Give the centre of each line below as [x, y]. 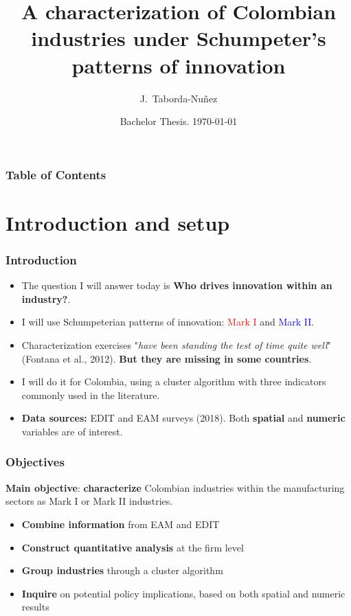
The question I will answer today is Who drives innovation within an [177, 285]
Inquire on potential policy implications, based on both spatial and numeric [183, 593]
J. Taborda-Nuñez [179, 98]
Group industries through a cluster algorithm [122, 570]
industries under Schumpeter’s [179, 38]
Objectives [35, 462]
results [35, 607]
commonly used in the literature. [91, 395]
